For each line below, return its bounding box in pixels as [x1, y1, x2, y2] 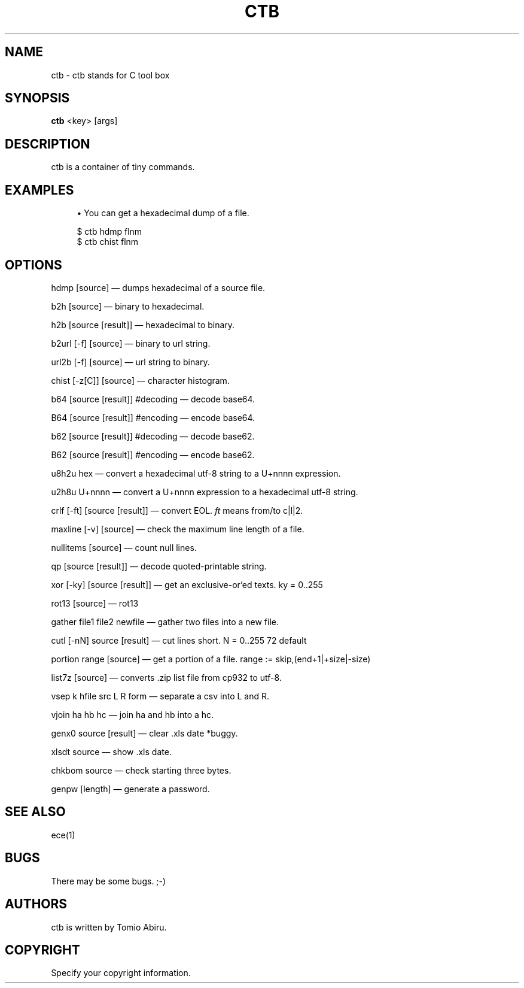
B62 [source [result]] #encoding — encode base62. [51, 449, 255, 460]
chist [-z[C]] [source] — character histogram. [51, 375, 230, 386]
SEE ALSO [5, 804, 66, 820]
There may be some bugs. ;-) [51, 875, 166, 886]
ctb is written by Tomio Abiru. [51, 922, 167, 932]
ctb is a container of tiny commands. [51, 162, 195, 172]
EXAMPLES [5, 182, 74, 198]
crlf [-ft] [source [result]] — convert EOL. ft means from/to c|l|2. [51, 505, 303, 516]
